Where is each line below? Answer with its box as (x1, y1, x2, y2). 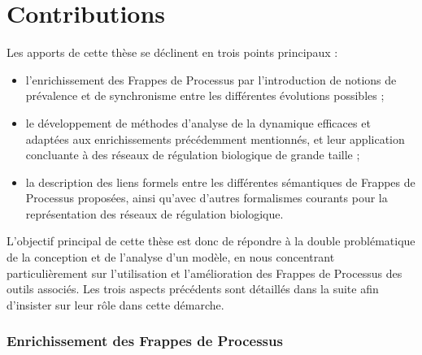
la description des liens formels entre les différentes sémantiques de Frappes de (25, 173, 415, 190)
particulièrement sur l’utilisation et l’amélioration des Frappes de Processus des (7, 264, 402, 281)
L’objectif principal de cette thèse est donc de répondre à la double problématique (7, 232, 415, 249)
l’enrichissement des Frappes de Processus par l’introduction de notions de (25, 71, 397, 88)
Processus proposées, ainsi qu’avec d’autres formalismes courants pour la (25, 189, 388, 206)
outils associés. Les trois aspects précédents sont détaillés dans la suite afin (7, 280, 379, 297)
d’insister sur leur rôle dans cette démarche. (7, 296, 224, 313)
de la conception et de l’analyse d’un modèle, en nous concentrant (7, 249, 335, 266)
